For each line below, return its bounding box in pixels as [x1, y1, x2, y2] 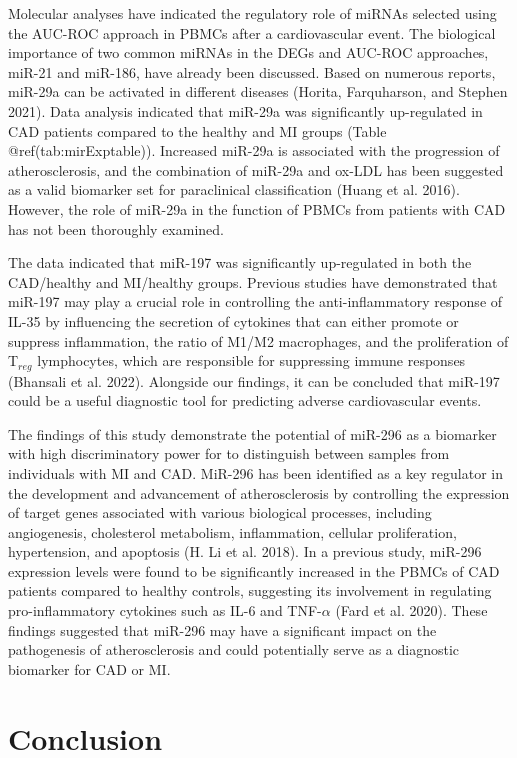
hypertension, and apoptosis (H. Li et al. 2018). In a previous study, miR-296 [8, 541, 482, 562]
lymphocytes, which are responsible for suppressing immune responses [37, 350, 466, 371]
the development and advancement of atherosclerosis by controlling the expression [8, 482, 510, 503]
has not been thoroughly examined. [8, 218, 224, 239]
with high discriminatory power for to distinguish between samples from [8, 443, 450, 464]
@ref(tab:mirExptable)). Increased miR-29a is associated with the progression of [8, 140, 500, 161]
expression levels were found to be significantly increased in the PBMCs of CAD [8, 560, 500, 581]
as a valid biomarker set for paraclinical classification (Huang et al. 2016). [8, 179, 460, 200]
